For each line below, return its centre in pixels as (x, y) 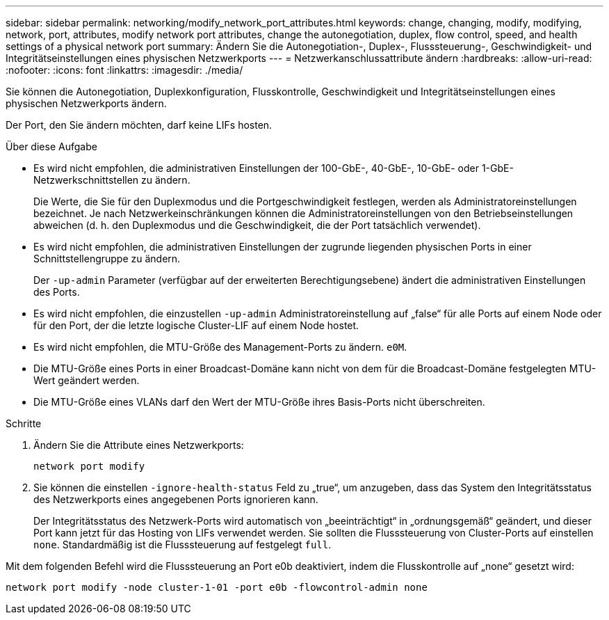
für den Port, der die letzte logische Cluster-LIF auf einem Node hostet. (196, 325)
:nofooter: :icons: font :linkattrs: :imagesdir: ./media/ (124, 70)
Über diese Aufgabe (51, 146)
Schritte (24, 423)
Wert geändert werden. (87, 380)
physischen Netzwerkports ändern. (86, 103)
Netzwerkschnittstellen (86, 180)
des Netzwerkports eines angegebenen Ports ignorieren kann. (176, 499)
